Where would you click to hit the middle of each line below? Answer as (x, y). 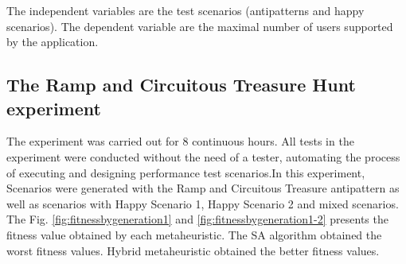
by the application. (53, 42)
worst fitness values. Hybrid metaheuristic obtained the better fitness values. (193, 250)
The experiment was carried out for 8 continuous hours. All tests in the (180, 141)
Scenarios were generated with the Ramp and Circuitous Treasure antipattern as (203, 188)
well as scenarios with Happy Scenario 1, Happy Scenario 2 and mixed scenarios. (203, 203)
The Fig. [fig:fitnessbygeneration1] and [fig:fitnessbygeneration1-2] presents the (197, 219)
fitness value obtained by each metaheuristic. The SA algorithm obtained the (194, 234)
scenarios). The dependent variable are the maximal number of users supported (200, 26)
